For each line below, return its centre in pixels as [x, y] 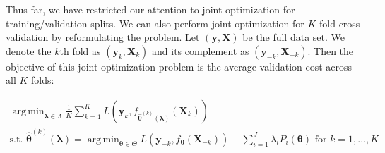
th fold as [80, 50]
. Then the [331, 50]
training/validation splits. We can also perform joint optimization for [155, 23]
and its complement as [201, 50]
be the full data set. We [294, 37]
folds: [43, 80]
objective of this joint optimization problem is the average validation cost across [179, 66]
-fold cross [338, 23]
